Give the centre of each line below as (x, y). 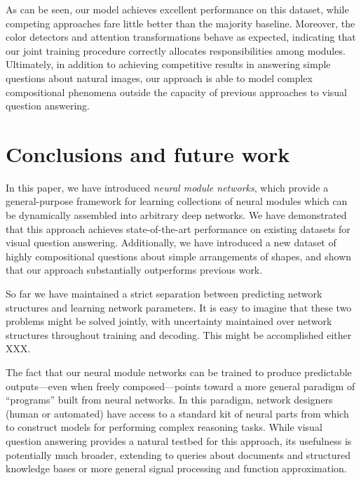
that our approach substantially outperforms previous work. (134, 270)
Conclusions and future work (148, 153)
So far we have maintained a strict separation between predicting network (164, 294)
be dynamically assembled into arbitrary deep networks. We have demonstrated (176, 215)
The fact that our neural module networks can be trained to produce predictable (179, 372)
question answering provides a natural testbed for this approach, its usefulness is (179, 440)
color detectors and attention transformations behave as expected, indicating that (181, 37)
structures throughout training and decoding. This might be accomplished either (179, 334)
